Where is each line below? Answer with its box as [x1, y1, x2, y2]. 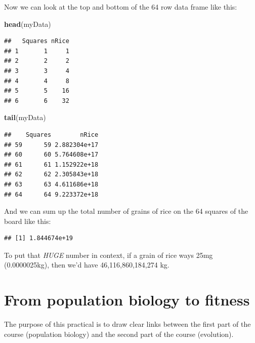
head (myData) [4, 18, 51, 29]
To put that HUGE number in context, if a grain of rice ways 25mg [4, 249, 213, 260]
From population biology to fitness [4, 289, 250, 310]
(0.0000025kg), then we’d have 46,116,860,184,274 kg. [4, 259, 169, 270]
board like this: [4, 215, 51, 226]
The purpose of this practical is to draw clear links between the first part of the [4, 319, 251, 329]
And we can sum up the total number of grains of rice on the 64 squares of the [4, 206, 248, 216]
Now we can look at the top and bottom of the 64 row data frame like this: [4, 2, 237, 12]
